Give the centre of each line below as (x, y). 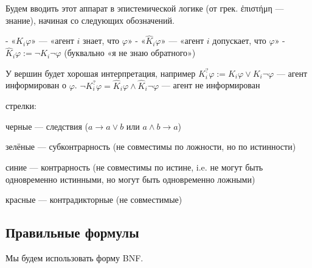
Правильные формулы (72, 232)
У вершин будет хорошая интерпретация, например (101, 73)
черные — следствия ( (47, 126)
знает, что (101, 41)
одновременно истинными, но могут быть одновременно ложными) (130, 179)
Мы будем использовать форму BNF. (75, 257)
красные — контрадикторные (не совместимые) (94, 199)
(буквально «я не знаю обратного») (130, 53)
